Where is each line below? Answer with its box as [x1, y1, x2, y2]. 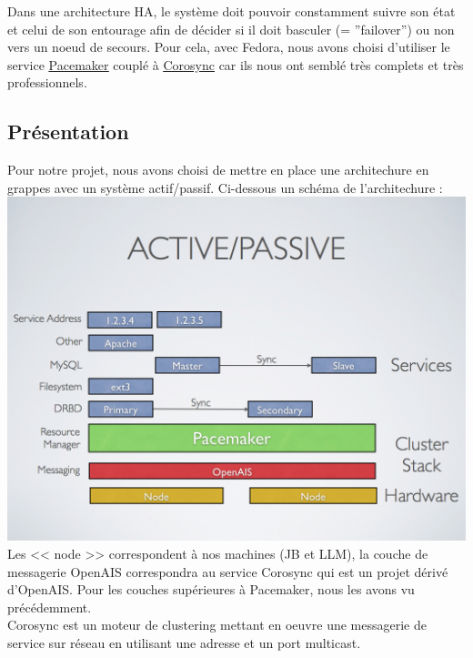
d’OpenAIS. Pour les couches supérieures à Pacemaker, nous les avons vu [7, 580, 415, 599]
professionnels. [7, 73, 87, 92]
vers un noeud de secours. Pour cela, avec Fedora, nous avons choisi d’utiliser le [7, 37, 450, 56]
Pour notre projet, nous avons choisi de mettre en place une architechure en [7, 160, 429, 179]
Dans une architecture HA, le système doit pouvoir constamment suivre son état [7, 2, 456, 20]
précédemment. [7, 597, 92, 616]
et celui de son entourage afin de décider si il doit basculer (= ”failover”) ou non [7, 19, 455, 38]
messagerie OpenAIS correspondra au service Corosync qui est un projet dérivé [7, 562, 448, 581]
